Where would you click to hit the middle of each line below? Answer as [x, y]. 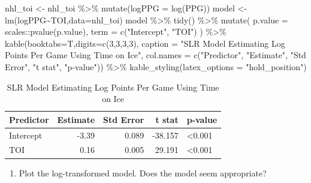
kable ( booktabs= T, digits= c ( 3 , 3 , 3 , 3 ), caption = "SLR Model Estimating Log [145, 43]
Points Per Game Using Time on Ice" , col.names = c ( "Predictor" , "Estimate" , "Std [155, 55]
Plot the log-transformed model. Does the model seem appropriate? [143, 172]
